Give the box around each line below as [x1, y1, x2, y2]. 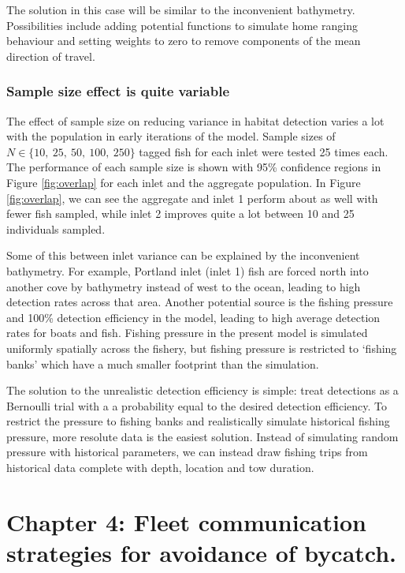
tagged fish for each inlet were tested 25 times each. [139, 143, 388, 159]
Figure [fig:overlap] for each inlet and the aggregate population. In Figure [6, 174, 361, 190]
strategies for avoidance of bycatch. [6, 537, 397, 569]
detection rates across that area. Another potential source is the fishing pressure [6, 294, 393, 310]
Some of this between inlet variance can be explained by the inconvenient [6, 247, 360, 264]
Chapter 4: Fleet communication [6, 505, 366, 537]
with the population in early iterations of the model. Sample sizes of [6, 128, 336, 144]
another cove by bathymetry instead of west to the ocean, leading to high [6, 278, 361, 294]
